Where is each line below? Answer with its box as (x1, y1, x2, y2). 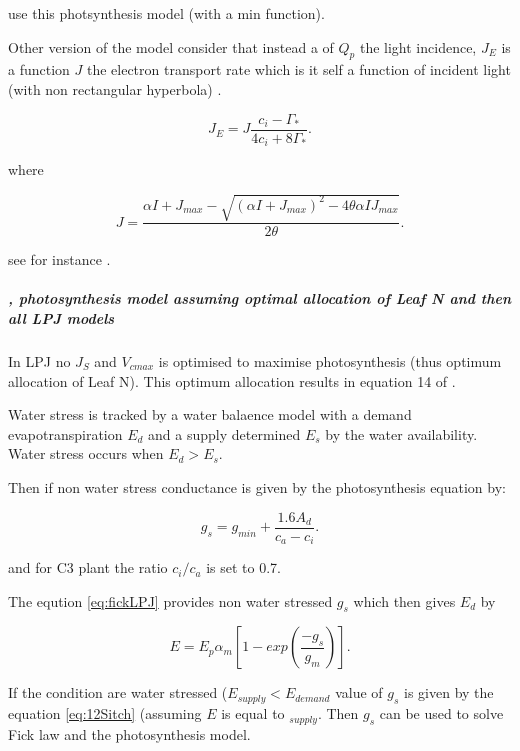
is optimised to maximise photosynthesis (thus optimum (158, 351, 502, 372)
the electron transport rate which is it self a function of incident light (86, 59, 511, 80)
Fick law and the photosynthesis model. (8, 724, 251, 745)
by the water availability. (325, 423, 478, 444)
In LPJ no (8, 351, 71, 372)
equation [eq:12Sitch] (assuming (8, 703, 202, 724)
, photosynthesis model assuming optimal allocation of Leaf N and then (8, 288, 512, 309)
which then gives (353, 590, 456, 611)
